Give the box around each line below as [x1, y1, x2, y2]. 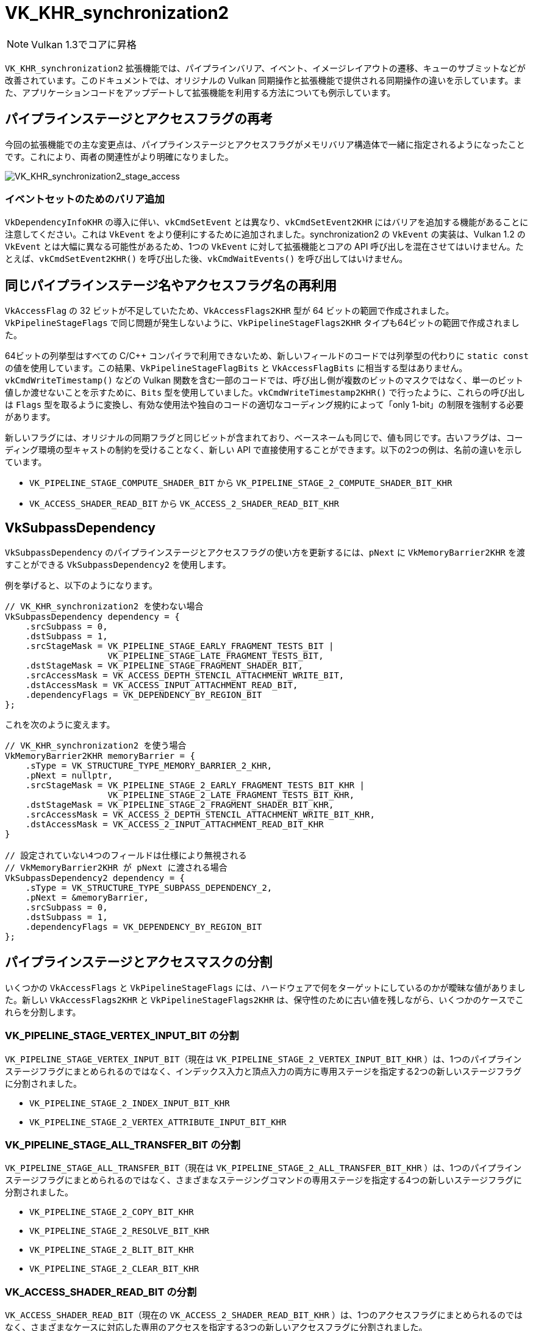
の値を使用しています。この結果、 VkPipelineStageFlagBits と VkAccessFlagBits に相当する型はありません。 [5, 363, 468, 374]
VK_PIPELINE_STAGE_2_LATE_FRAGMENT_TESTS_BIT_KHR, [107, 790, 355, 800]
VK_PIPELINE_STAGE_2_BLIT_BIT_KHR [29, 1245, 194, 1255]
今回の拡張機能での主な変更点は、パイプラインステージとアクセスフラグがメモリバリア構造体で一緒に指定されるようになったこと [5, 139, 525, 150]
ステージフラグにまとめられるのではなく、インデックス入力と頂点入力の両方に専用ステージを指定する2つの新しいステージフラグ [5, 1065, 522, 1076]
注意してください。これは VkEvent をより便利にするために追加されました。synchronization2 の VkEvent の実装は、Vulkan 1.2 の [5, 229, 526, 240]
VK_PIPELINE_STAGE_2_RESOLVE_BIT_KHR [29, 1226, 210, 1236]
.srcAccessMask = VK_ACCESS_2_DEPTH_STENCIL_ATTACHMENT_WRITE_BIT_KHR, [25, 810, 375, 820]
